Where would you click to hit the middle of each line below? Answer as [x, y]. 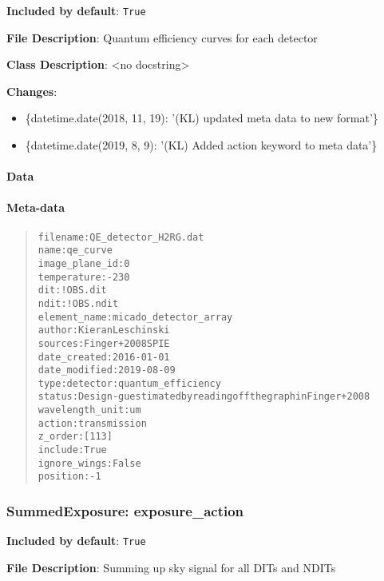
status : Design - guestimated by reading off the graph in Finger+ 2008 [204, 397]
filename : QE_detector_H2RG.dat [121, 237]
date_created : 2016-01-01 [104, 357]
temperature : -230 [84, 277]
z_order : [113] [75, 437]
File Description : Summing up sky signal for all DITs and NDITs [171, 567]
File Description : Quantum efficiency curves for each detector [162, 37]
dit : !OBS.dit [72, 290]
